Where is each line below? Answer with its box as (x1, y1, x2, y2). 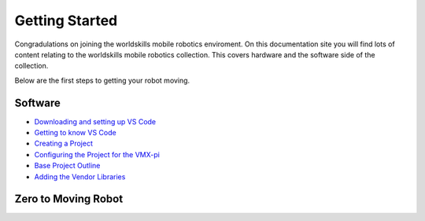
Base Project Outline (34, 161, 101, 171)
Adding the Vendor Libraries (34, 171, 126, 181)
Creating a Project (34, 138, 94, 149)
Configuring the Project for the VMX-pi (34, 149, 161, 159)
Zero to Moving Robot (14, 193, 124, 206)
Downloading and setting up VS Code (34, 116, 157, 126)
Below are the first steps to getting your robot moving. (14, 76, 190, 85)
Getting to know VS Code (34, 128, 117, 138)
